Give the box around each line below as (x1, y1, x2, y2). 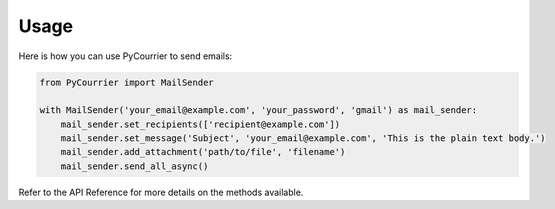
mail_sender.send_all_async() (60, 160, 209, 172)
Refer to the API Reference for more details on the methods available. (18, 186, 304, 198)
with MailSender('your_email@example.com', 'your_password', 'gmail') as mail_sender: (39, 105, 478, 116)
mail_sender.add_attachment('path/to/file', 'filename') (60, 146, 346, 158)
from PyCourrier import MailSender (39, 76, 214, 88)
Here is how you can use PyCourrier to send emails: (18, 50, 233, 62)
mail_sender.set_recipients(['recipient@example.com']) (60, 118, 341, 130)
